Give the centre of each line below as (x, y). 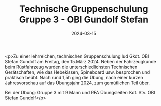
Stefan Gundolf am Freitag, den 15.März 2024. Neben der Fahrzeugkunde (80, 61)
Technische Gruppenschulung (84, 9)
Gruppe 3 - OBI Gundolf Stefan (84, 20)
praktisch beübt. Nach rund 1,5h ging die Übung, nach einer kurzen (74, 77)
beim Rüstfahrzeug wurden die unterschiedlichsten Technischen (71, 67)
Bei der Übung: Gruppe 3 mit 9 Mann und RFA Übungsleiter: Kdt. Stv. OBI (80, 92)
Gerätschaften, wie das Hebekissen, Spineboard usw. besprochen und (78, 72)
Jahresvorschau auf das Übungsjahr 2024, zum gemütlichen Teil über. (78, 83)
